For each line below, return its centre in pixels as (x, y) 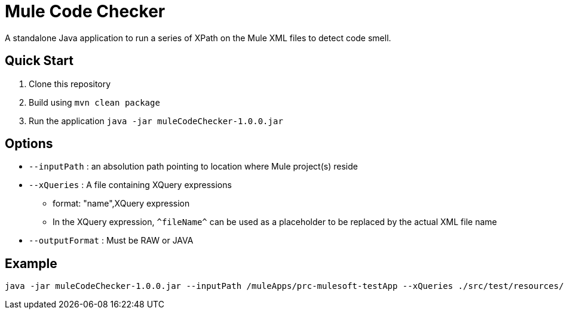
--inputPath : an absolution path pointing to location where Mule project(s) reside (193, 167)
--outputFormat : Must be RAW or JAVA (111, 241)
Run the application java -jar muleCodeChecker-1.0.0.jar (156, 121)
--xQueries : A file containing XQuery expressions (130, 185)
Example (31, 263)
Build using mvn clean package (94, 102)
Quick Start (39, 61)
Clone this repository (70, 84)
